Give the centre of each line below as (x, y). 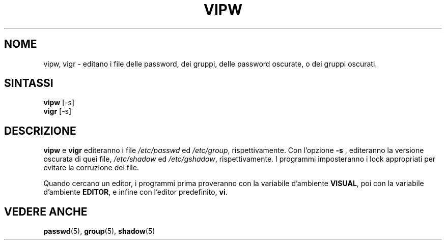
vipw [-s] (59, 103)
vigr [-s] (58, 111)
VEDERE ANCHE (46, 211)
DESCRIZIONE (40, 131)
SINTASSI (29, 83)
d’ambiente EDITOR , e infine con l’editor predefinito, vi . (135, 192)
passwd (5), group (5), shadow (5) (99, 231)
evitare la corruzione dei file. (91, 168)
